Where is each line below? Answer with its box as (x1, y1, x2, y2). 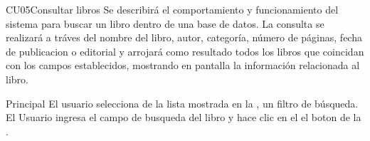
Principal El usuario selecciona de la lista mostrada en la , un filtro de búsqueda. (6, 95, 359, 110)
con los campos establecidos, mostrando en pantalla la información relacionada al (6, 58, 360, 73)
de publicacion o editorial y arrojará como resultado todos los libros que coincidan (6, 43, 364, 58)
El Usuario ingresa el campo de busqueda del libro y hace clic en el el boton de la (6, 110, 361, 125)
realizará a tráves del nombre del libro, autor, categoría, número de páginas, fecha (6, 30, 362, 45)
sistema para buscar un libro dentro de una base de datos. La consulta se (6, 16, 324, 31)
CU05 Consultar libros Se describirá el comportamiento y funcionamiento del (6, 2, 339, 16)
